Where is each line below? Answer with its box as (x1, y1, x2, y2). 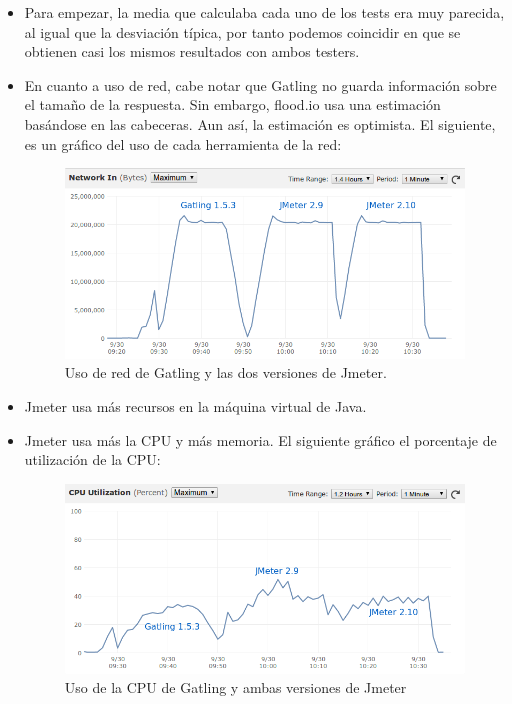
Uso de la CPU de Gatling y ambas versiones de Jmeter (64, 677, 407, 698)
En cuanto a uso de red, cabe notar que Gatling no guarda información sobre (24, 74, 497, 95)
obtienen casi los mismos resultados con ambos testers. (24, 41, 360, 62)
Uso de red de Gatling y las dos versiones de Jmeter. (64, 362, 387, 383)
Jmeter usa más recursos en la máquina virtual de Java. (24, 396, 367, 417)
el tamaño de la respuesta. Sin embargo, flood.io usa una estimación (24, 94, 441, 115)
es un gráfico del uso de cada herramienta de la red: (24, 133, 342, 154)
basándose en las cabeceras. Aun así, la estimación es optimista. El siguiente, (24, 113, 496, 134)
